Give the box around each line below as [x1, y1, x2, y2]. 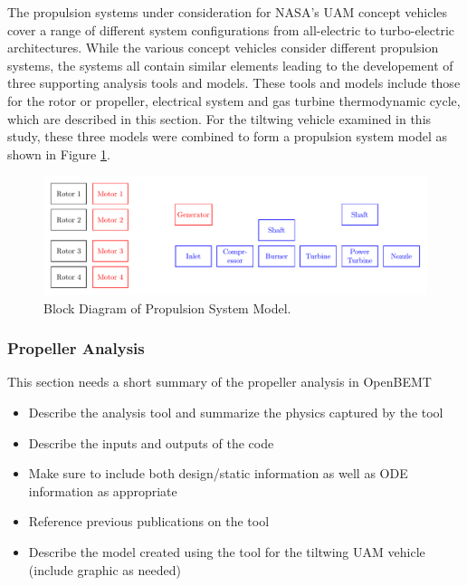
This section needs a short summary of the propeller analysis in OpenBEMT [7, 372, 432, 391]
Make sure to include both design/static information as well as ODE [28, 464, 408, 483]
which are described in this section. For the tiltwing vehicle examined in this [7, 109, 432, 128]
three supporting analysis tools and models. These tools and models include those [7, 73, 461, 92]
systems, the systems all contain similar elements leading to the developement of [7, 55, 453, 74]
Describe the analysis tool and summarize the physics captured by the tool [28, 403, 443, 422]
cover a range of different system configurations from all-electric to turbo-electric [7, 20, 455, 39]
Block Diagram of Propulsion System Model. [43, 298, 291, 317]
